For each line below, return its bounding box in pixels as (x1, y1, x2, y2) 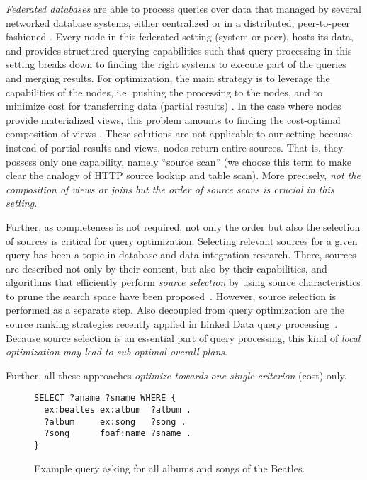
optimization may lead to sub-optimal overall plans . (6, 344, 227, 359)
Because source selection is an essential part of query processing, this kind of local (6, 330, 361, 345)
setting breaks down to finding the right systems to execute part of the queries (6, 57, 346, 72)
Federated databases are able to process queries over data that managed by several (6, 1, 361, 16)
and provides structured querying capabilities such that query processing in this (6, 42, 352, 57)
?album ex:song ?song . (44, 416, 186, 427)
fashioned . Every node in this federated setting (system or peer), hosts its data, (6, 29, 354, 44)
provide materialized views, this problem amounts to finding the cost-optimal (6, 112, 341, 127)
